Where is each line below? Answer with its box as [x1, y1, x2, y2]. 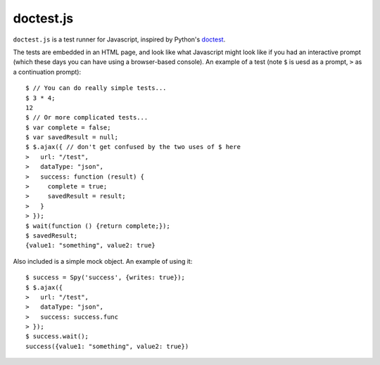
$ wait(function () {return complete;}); [25, 222, 170, 230]
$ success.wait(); [25, 333, 89, 340]
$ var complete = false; [25, 123, 111, 132]
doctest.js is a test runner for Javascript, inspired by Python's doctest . [13, 35, 226, 44]
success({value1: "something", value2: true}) [25, 342, 189, 350]
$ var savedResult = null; [25, 134, 119, 141]
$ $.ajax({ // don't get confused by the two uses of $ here [25, 143, 241, 151]
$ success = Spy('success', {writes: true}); [25, 274, 186, 281]
